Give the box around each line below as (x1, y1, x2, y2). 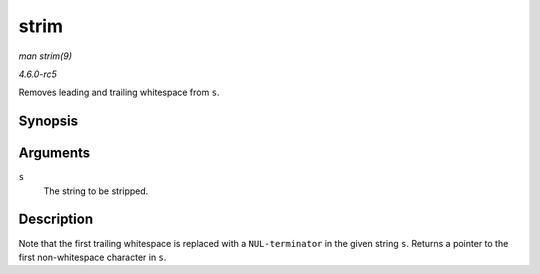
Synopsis (18, 113, 79, 130)
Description (18, 211, 94, 228)
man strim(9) (18, 50, 72, 62)
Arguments (18, 145, 91, 162)
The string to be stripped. (43, 185, 149, 197)
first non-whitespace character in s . (18, 251, 167, 263)
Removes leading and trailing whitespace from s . (18, 86, 220, 99)
